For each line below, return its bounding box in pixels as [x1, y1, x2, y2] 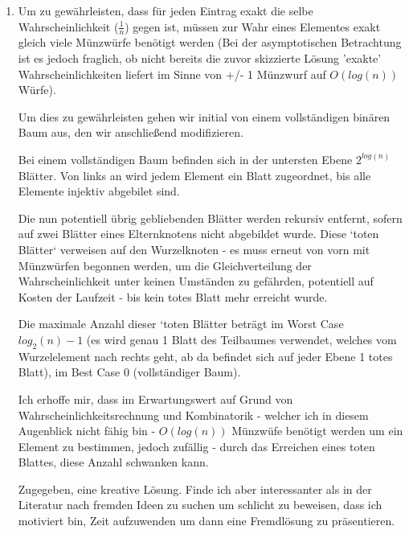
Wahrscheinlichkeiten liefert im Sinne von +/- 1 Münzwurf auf [18, 65, 326, 82]
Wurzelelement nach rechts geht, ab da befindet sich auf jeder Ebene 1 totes [18, 347, 393, 364]
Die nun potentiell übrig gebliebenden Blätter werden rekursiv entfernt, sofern [18, 209, 403, 226]
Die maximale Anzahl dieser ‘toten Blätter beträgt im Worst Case [18, 315, 344, 332]
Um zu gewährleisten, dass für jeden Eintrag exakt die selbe [18, 2, 313, 18]
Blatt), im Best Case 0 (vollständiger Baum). [18, 364, 241, 380]
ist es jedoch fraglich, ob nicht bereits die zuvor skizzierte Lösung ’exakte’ [18, 50, 382, 67]
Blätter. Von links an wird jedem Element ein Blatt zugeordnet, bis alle [18, 166, 371, 183]
